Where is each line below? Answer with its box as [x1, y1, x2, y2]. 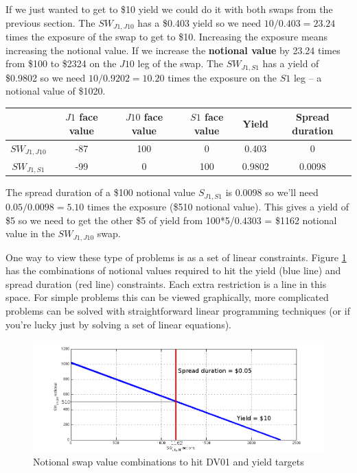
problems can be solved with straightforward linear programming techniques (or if [5, 303, 350, 317]
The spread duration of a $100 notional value [5, 185, 196, 199]
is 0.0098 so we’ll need [225, 185, 319, 199]
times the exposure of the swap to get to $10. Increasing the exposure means [5, 29, 328, 44]
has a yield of [262, 56, 319, 71]
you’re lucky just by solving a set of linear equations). [5, 317, 232, 331]
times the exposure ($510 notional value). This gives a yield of [87, 199, 349, 213]
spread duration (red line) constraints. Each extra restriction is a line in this [5, 276, 327, 291]
